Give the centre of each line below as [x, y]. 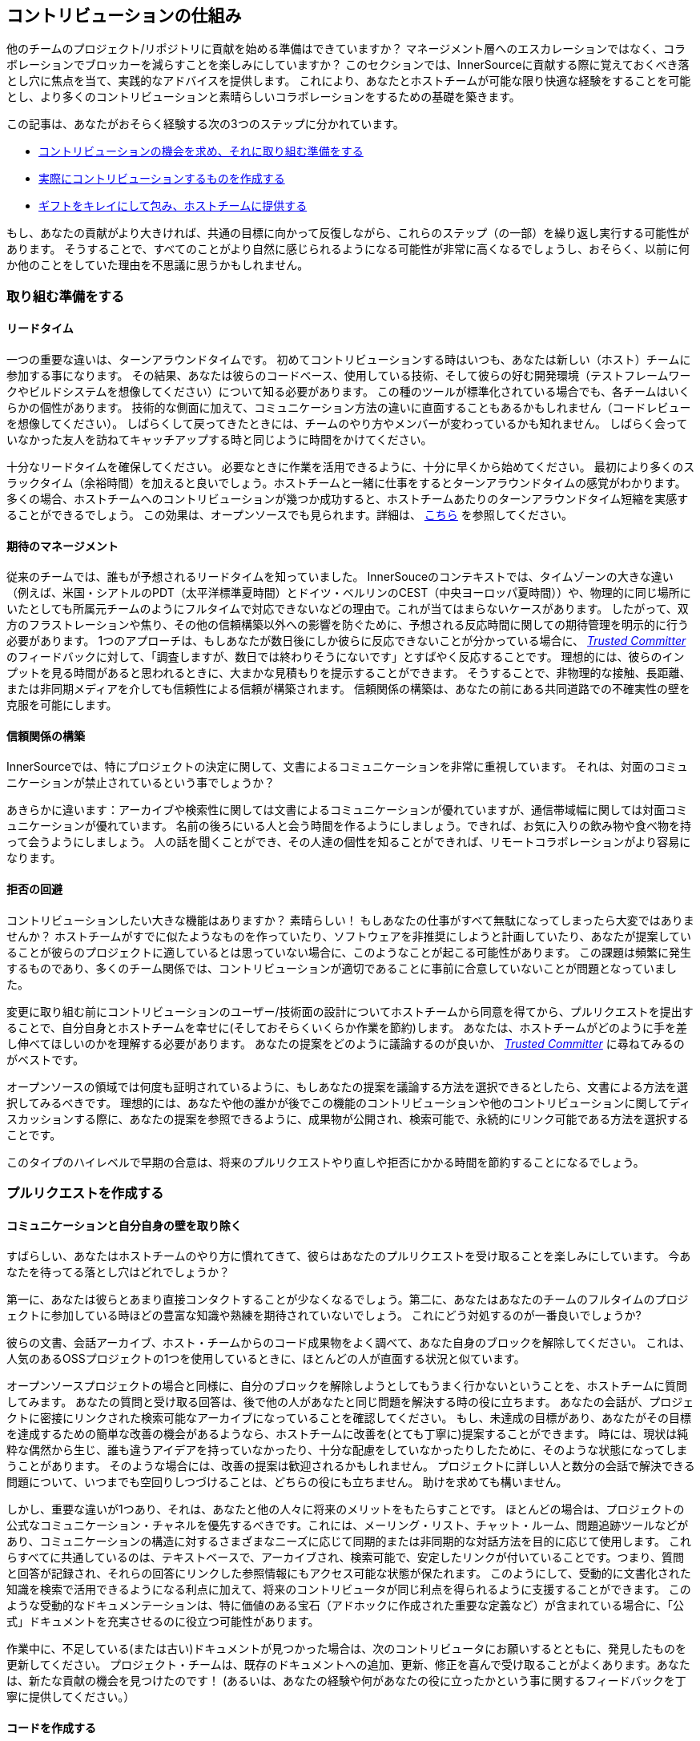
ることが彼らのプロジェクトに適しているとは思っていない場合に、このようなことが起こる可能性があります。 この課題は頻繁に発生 [349, 952]
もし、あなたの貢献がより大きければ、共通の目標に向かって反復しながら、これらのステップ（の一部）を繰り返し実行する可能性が [348, 233]
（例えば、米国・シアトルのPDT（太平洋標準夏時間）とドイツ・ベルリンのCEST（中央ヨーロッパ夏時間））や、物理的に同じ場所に [349, 593]
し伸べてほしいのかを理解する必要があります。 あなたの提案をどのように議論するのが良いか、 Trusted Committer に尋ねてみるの [346, 1043]
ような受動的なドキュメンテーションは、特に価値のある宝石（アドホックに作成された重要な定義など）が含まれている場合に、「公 [345, 1606]
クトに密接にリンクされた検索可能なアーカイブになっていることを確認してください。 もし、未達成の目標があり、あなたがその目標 [349, 1418]
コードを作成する [51, 1727]
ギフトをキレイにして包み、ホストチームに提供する [173, 206]
